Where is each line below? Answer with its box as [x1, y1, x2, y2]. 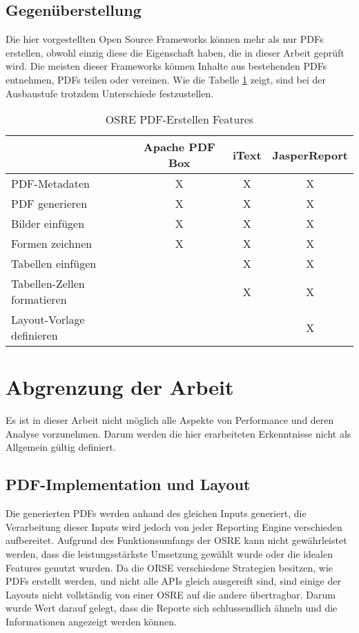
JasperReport [272, 146, 348, 163]
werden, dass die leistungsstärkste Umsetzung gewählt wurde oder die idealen [6, 547, 333, 561]
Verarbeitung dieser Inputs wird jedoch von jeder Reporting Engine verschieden [6, 519, 342, 534]
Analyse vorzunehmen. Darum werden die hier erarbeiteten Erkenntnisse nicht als [6, 426, 351, 440]
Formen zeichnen [11, 235, 93, 252]
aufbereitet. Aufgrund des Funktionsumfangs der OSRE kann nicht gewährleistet [6, 533, 347, 547]
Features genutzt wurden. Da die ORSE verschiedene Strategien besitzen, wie [6, 560, 333, 574]
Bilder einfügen [11, 215, 85, 232]
